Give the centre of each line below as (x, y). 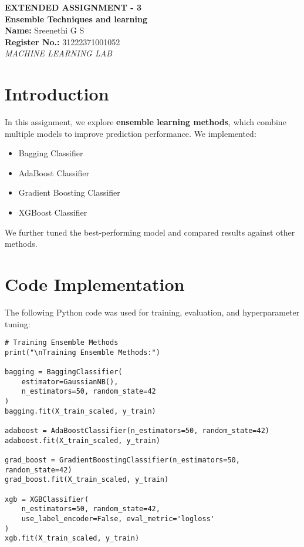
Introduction (57, 94)
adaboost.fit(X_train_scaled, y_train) (82, 440)
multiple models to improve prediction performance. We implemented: (131, 133)
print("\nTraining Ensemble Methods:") (82, 352)
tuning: (18, 323)
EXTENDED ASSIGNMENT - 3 (73, 7)
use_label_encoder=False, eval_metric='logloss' (118, 519)
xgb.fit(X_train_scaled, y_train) (72, 538)
